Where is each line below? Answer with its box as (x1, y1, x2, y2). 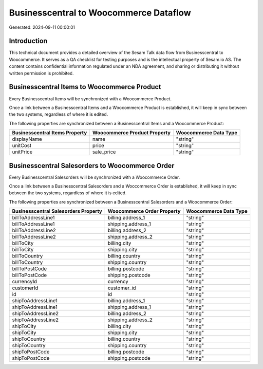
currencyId (12, 278, 38, 285)
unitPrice (12, 148, 33, 155)
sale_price (92, 148, 116, 155)
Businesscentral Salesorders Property (12, 208, 102, 215)
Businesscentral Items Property (12, 129, 87, 136)
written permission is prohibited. (9, 70, 74, 76)
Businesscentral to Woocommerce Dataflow (9, 7, 191, 18)
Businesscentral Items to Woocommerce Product (9, 83, 162, 91)
